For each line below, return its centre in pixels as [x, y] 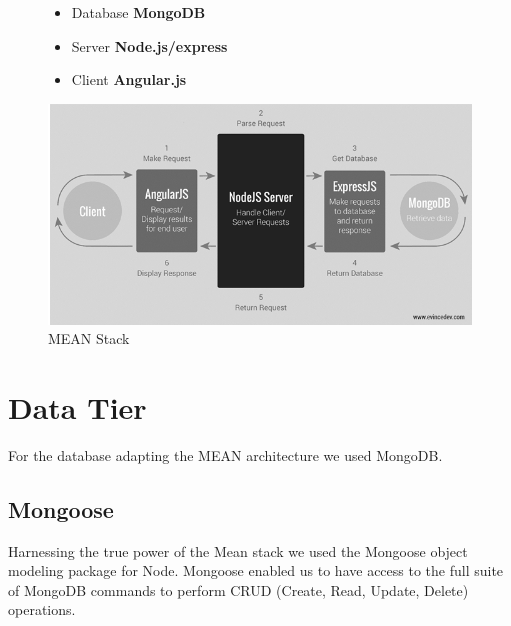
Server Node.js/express [149, 45]
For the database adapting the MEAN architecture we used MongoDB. [225, 454]
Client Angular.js [129, 79]
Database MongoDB [138, 12]
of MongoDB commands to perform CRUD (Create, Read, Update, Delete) [238, 589]
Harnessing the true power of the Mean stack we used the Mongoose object [238, 550]
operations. [42, 609]
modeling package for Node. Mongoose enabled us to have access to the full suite [256, 570]
